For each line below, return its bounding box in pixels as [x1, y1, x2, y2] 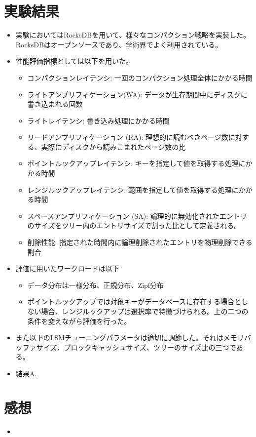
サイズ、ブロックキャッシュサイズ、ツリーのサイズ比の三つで [36, 342, 236, 352]
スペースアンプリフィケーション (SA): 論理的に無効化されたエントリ [27, 210, 247, 221]
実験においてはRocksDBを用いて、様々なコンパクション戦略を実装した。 [15, 30, 251, 40]
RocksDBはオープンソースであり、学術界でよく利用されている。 [15, 39, 222, 49]
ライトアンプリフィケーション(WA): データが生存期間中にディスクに [27, 89, 248, 99]
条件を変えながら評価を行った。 [27, 316, 131, 326]
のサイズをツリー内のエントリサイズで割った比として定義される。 [27, 220, 241, 231]
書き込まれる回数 [27, 99, 83, 109]
